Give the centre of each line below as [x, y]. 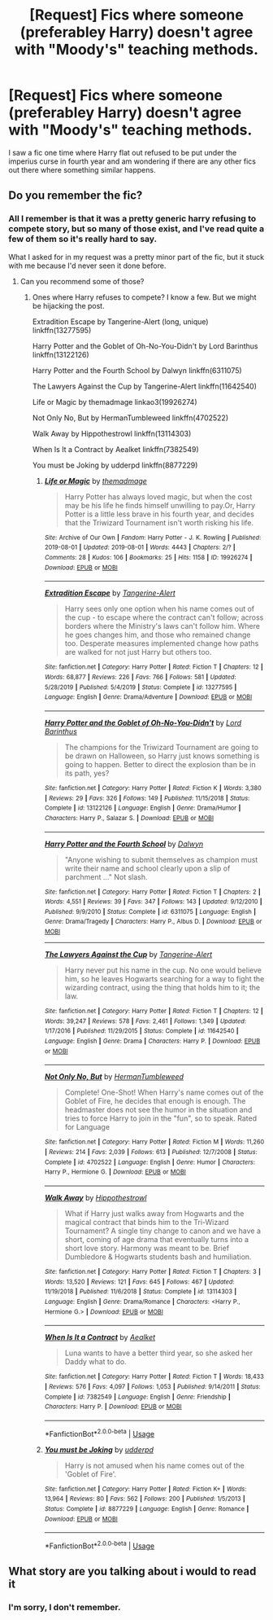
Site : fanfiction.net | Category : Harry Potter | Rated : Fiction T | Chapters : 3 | [153, 1272]
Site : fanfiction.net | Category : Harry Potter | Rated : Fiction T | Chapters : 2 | [153, 892]
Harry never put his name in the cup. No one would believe [163, 970]
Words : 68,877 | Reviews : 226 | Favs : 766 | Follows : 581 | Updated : [141, 677]
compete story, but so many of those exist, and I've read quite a [136, 229]
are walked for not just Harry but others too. [138, 652]
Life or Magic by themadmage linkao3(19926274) [115, 402]
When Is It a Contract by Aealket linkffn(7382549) [115, 449]
